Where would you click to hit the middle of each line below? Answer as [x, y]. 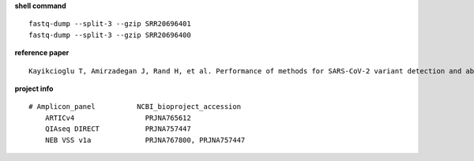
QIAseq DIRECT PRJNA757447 [118, 129]
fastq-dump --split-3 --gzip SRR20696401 [110, 24]
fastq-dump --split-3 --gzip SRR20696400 [110, 35]
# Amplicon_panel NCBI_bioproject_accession [135, 107]
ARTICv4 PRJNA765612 [118, 118]
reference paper [42, 53]
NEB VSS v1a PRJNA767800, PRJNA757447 [145, 140]
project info [34, 88]
